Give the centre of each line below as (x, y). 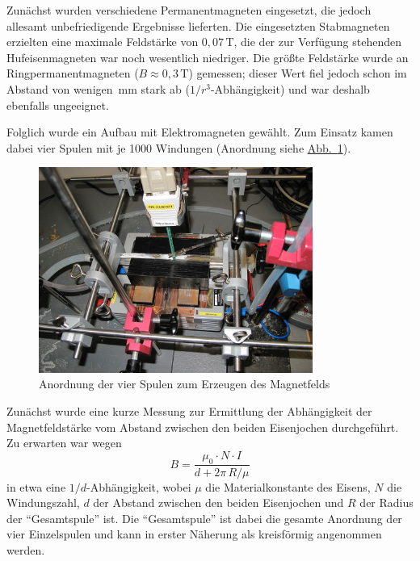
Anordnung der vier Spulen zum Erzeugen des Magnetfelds (185, 384)
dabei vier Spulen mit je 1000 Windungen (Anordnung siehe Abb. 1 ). (179, 147)
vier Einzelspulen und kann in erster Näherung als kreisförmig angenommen (194, 534)
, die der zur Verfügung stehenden (317, 42)
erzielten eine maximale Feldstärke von (103, 42)
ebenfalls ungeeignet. (58, 105)
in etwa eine (36, 486)
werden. (26, 549)
